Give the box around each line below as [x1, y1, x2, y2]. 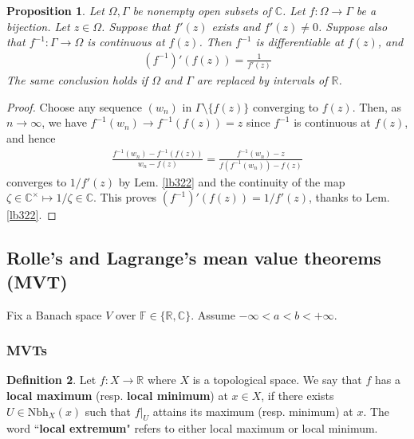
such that [85, 402, 132, 419]
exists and [211, 18, 261, 34]
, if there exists [261, 387, 334, 404]
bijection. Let [6, 18, 70, 34]
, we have [41, 114, 87, 131]
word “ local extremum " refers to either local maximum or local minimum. [6, 420, 378, 437]
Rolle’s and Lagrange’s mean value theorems [6, 245, 381, 270]
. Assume [191, 306, 235, 323]
